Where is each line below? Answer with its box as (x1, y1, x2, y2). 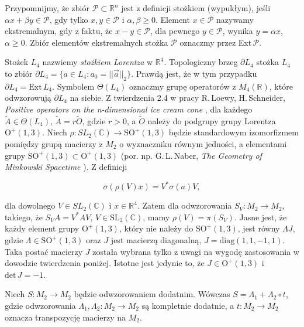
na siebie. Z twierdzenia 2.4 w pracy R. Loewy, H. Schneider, (70, 91, 285, 104)
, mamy (143, 210, 170, 223)
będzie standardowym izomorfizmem (168, 126, 299, 138)
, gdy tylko (49, 13, 88, 25)
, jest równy (237, 222, 280, 234)
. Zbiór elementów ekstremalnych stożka (25, 36, 168, 48)
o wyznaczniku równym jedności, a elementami (119, 137, 287, 149)
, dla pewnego (150, 25, 200, 37)
